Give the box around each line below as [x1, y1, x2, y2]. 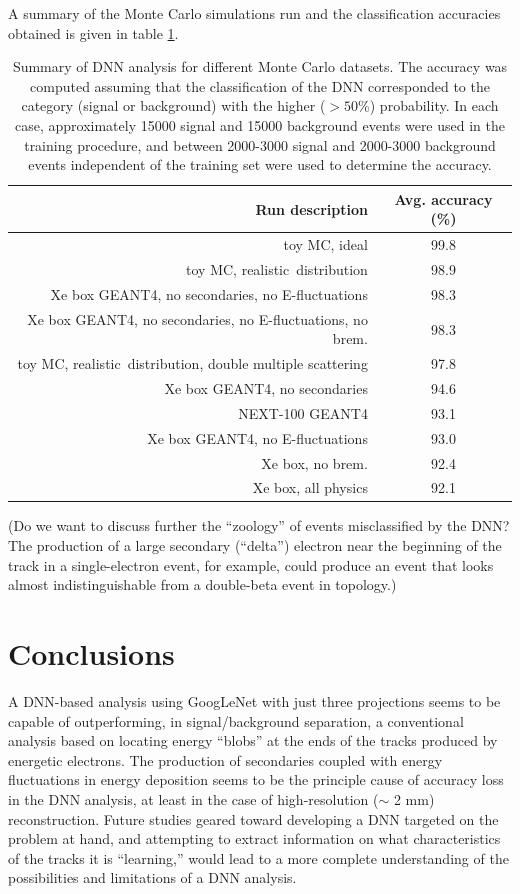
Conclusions [8, 633, 175, 674]
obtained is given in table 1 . [8, 22, 179, 43]
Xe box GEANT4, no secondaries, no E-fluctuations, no [27, 308, 368, 329]
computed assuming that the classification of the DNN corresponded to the [30, 75, 490, 96]
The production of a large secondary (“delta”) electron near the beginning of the [8, 535, 502, 556]
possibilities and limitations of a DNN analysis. [8, 867, 297, 888]
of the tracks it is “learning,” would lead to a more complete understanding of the [8, 847, 509, 868]
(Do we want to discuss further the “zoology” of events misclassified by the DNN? [8, 515, 510, 536]
